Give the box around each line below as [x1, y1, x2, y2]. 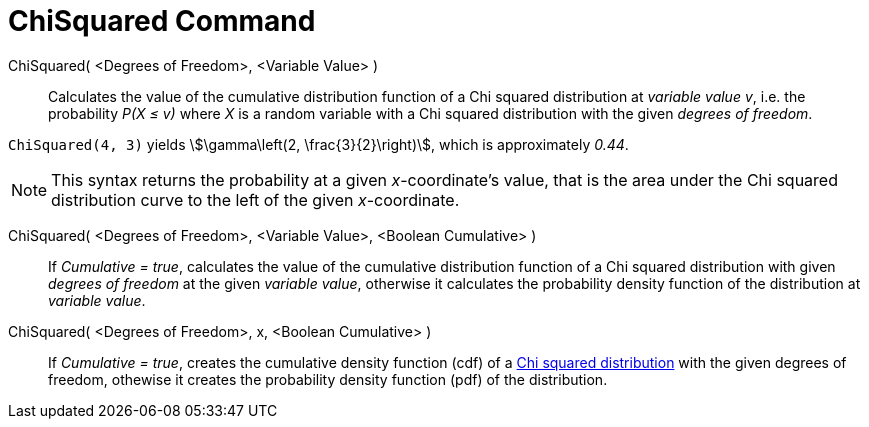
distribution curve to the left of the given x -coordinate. [51, 189, 460, 210]
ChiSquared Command [8, 4, 316, 38]
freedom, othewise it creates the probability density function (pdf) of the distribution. [48, 370, 608, 388]
